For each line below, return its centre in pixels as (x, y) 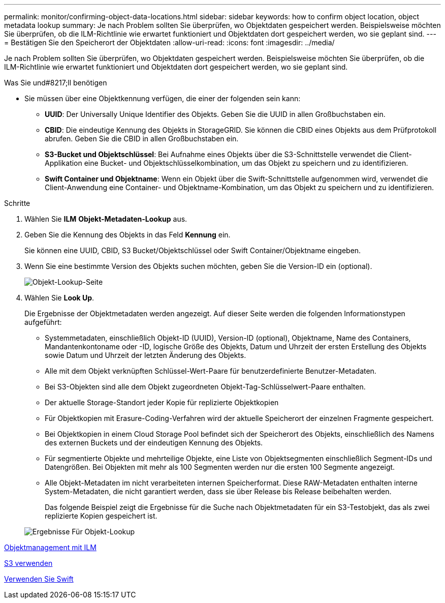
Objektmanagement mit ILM (50, 547)
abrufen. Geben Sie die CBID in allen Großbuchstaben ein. (142, 139)
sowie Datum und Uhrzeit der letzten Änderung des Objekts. (146, 355)
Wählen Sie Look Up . (59, 298)
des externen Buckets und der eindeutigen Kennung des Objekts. (154, 443)
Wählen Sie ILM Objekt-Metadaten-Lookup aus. (106, 219)
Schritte (17, 203)
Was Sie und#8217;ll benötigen (56, 83)
